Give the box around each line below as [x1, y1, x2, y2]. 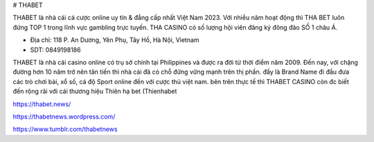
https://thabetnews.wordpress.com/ [12, 112, 116, 121]
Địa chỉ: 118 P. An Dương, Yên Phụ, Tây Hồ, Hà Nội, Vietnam [30, 36, 200, 44]
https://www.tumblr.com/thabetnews [12, 125, 118, 134]
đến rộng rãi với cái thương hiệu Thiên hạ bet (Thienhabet [12, 87, 177, 96]
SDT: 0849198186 [30, 45, 81, 54]
